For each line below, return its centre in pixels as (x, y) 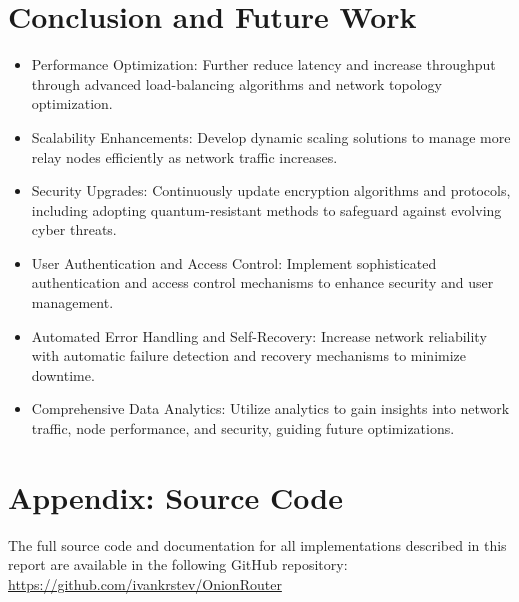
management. (72, 302)
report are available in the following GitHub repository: (178, 564)
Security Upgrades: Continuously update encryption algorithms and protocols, (271, 190)
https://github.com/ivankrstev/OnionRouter (145, 583)
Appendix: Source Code (175, 496)
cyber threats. (74, 229)
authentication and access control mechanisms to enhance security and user (262, 282)
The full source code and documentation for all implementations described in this (257, 544)
